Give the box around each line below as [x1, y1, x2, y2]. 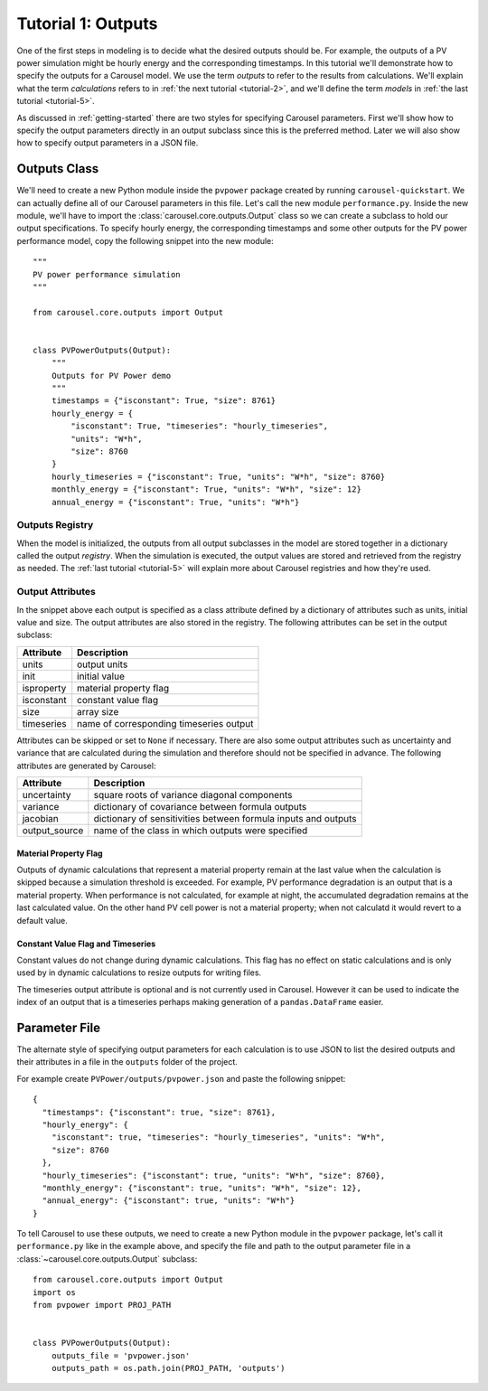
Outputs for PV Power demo [51, 371, 172, 381]
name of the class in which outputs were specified [93, 823, 308, 836]
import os [33, 1287, 76, 1297]
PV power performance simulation [33, 269, 181, 279]
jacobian [22, 812, 59, 824]
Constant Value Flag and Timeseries [16, 938, 156, 949]
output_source [22, 823, 84, 836]
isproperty [22, 681, 67, 694]
